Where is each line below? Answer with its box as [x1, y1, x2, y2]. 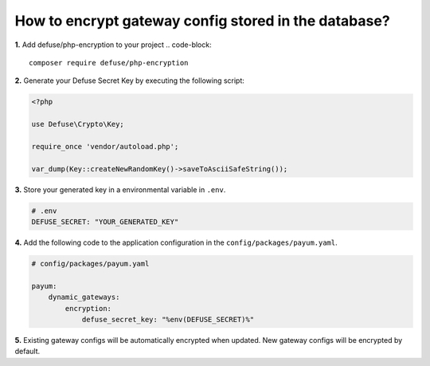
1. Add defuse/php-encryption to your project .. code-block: [14, 40, 212, 49]
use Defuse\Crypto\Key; [31, 120, 125, 129]
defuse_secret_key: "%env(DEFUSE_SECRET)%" [81, 315, 255, 324]
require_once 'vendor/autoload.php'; [31, 142, 179, 151]
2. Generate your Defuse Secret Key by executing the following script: [14, 76, 244, 85]
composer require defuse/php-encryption [29, 58, 189, 67]
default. [14, 347, 41, 356]
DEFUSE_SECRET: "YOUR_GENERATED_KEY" [31, 218, 179, 226]
